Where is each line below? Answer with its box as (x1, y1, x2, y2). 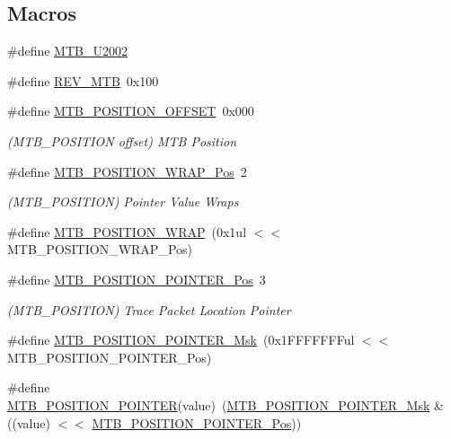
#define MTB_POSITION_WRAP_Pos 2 (7, 162, 247, 180)
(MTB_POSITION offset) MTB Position (7, 131, 237, 150)
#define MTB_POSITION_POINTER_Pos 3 (7, 269, 266, 288)
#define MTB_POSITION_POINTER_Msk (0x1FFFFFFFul (7, 330, 355, 349)
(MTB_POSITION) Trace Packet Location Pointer (7, 300, 291, 319)
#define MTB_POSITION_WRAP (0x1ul (7, 222, 247, 241)
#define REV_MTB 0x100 (7, 71, 159, 90)
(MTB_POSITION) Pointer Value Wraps (7, 192, 239, 211)
